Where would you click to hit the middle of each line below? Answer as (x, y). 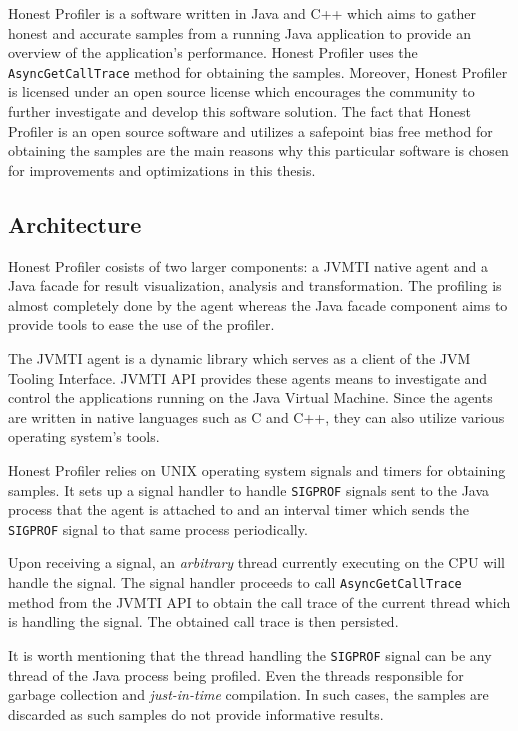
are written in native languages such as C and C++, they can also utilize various (256, 416)
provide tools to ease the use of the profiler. (141, 324)
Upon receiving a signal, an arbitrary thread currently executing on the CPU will (256, 562)
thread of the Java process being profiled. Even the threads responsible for (236, 674)
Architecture (75, 223)
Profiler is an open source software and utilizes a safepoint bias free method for (250, 130)
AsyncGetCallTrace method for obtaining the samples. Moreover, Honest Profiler (258, 71)
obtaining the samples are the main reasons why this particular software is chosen (258, 150)
